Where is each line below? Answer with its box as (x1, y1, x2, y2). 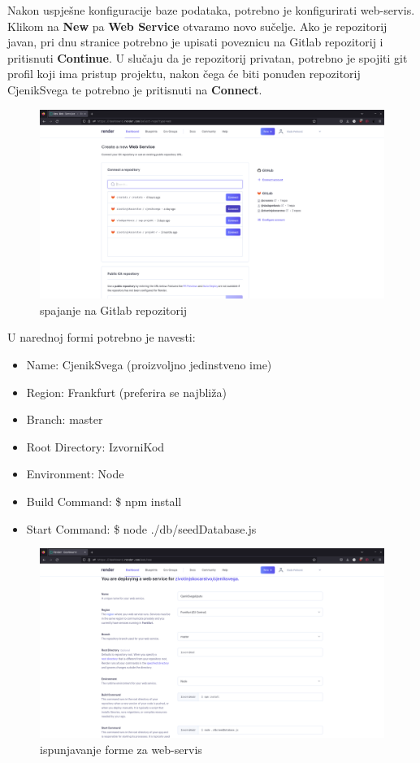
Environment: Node (26, 465, 124, 482)
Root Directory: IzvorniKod (26, 438, 165, 455)
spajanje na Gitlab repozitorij (40, 301, 188, 318)
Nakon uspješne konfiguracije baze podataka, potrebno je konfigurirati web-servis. (7, 2, 415, 18)
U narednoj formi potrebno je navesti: (7, 329, 196, 346)
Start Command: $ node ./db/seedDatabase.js (26, 520, 257, 537)
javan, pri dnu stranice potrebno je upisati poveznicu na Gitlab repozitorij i (7, 33, 383, 50)
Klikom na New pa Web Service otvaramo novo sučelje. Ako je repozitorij (7, 17, 388, 34)
